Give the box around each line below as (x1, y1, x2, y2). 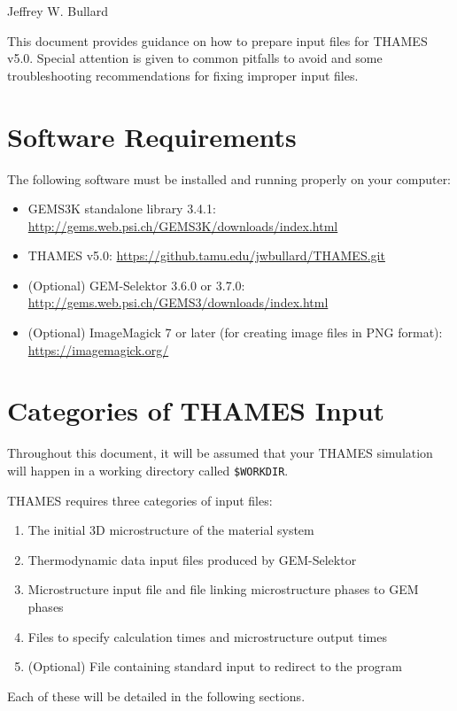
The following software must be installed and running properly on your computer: (7, 169, 452, 188)
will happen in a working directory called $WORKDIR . (7, 460, 289, 479)
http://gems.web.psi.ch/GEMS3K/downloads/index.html (27, 216, 338, 235)
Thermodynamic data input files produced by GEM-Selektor (27, 550, 357, 568)
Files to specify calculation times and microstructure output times (27, 627, 387, 645)
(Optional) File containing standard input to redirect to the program (27, 657, 402, 676)
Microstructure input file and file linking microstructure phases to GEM (27, 580, 419, 599)
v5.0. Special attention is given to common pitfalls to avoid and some (7, 49, 383, 67)
